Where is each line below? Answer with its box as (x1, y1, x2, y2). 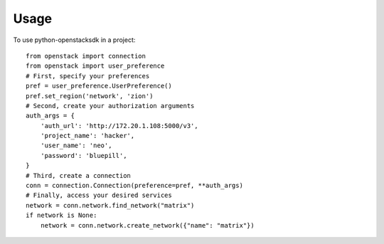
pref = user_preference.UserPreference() (26, 82, 172, 90)
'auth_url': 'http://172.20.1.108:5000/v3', (40, 122, 198, 129)
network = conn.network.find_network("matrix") (26, 201, 195, 209)
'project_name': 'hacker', (40, 132, 135, 140)
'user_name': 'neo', (40, 142, 112, 149)
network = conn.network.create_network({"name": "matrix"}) (40, 221, 255, 229)
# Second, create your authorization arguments (26, 102, 195, 110)
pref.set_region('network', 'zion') (26, 92, 154, 100)
